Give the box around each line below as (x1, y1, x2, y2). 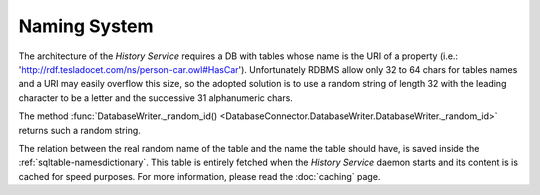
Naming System (18, 15, 154, 37)
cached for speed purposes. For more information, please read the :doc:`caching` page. (18, 170, 381, 182)
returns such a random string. (18, 124, 142, 136)
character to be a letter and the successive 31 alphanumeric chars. (18, 91, 294, 104)
